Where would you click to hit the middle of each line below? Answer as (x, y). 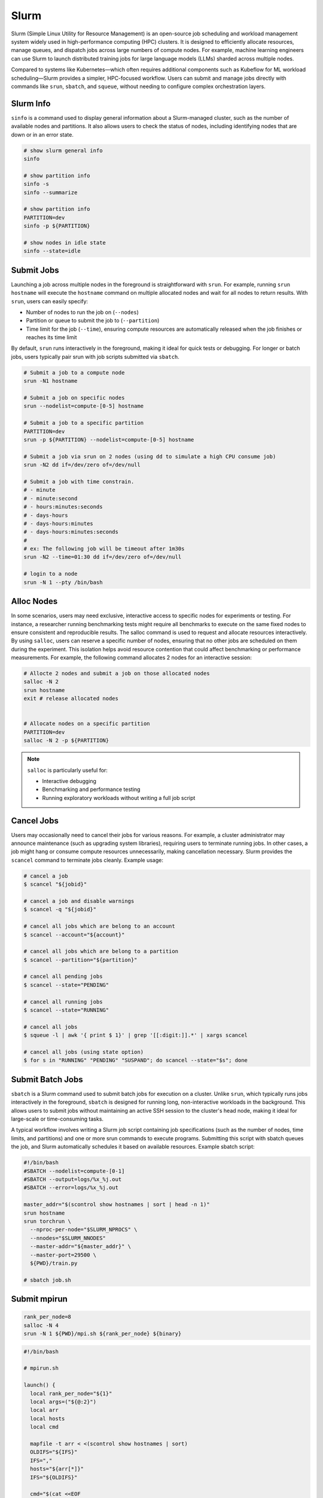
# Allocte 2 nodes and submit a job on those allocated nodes (117, 674)
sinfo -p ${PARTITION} (57, 226)
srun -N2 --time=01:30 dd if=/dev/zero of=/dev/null (103, 557)
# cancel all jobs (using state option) (83, 1052)
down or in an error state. (42, 134)
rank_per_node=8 (48, 1317)
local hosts (48, 1418)
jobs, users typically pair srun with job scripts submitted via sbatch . (95, 357)
